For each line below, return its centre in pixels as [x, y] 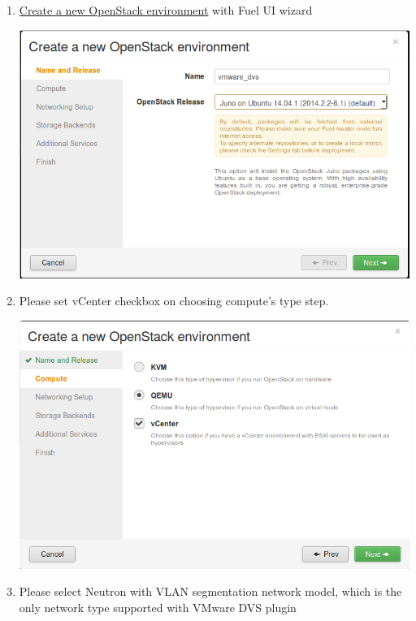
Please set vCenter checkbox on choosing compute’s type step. [174, 301]
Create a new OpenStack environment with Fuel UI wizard [166, 10]
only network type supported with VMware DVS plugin [158, 607]
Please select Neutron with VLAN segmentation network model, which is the [210, 591]
